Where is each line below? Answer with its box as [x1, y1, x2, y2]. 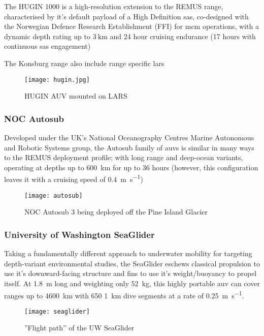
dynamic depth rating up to [4, 30, 91, 41]
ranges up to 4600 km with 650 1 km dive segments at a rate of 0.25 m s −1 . [4, 288, 244, 300]
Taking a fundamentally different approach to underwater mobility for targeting [4, 248, 252, 259]
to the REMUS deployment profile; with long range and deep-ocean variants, [4, 152, 243, 163]
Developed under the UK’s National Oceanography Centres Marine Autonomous [4, 132, 254, 143]
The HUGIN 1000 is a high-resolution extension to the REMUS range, [4, 1, 223, 11]
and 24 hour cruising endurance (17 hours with [110, 30, 256, 41]
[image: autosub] [24, 192, 83, 199]
